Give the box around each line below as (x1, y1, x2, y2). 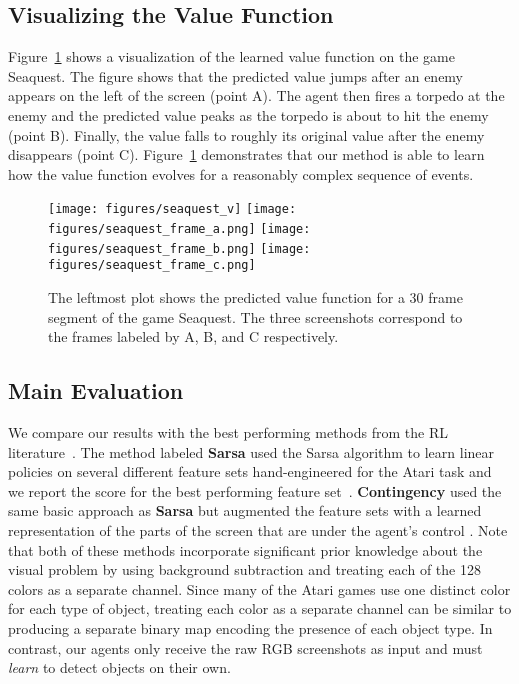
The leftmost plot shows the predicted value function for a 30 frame (48, 286, 463, 307)
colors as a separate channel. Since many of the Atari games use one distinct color (8, 578, 511, 599)
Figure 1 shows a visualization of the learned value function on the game (8, 46, 455, 67)
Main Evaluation (8, 375, 184, 406)
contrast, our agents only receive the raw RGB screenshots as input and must (8, 637, 483, 658)
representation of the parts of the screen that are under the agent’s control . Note (8, 519, 508, 540)
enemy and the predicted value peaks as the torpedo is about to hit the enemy (8, 104, 489, 125)
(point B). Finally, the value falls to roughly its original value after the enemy (8, 124, 485, 145)
